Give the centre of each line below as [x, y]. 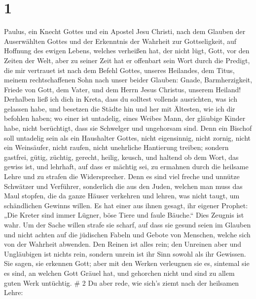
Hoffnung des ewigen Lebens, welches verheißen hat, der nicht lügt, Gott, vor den [127, 51]
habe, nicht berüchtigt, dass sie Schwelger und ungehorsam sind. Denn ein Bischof [128, 128]
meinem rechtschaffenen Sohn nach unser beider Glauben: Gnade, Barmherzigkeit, [128, 80]
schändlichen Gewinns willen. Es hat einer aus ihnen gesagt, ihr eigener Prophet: [126, 205]
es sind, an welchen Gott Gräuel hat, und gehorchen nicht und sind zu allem [119, 273]
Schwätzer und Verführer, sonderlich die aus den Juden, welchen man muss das [123, 186]
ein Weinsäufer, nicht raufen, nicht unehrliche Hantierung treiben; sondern [116, 147]
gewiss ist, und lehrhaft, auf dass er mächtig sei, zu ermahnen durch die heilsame [126, 167]
